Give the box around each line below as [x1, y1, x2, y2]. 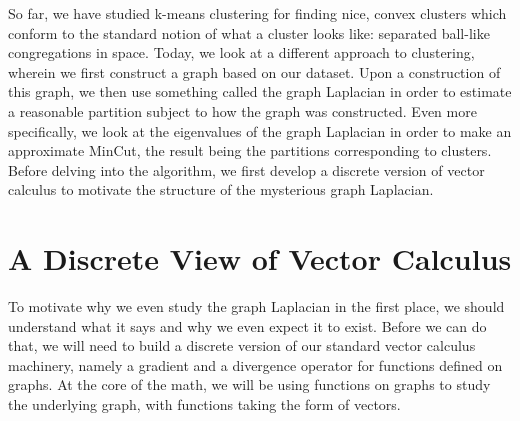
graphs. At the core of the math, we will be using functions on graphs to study [8, 374, 491, 395]
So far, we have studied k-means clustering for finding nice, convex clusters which [8, 3, 507, 23]
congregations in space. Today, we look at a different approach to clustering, [8, 42, 475, 63]
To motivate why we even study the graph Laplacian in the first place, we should [8, 296, 505, 317]
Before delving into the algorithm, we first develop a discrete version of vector [8, 159, 485, 180]
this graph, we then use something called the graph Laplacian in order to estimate [8, 81, 512, 102]
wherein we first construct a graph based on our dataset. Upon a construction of [8, 61, 501, 82]
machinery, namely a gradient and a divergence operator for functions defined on [8, 354, 503, 375]
